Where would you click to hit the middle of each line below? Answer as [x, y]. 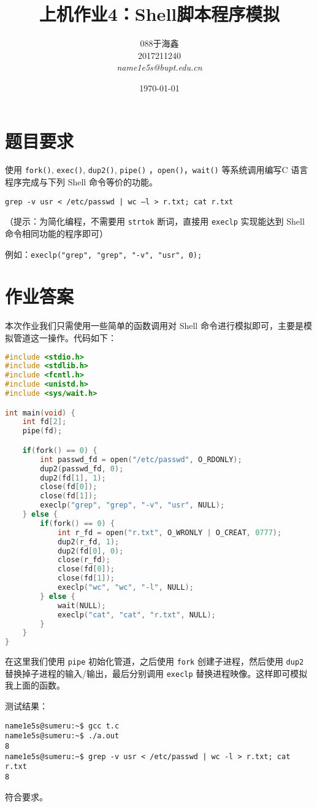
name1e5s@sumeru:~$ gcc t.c [62, 726]
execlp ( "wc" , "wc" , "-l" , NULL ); [125, 587]
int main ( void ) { [40, 413]
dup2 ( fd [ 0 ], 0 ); [90, 551]
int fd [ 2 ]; [44, 422]
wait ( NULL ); [82, 605]
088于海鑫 [159, 43]
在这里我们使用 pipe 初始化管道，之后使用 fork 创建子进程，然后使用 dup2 [155, 661]
